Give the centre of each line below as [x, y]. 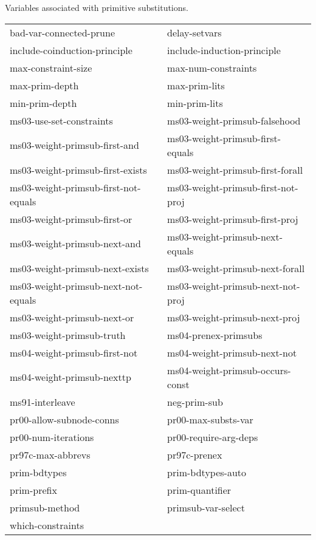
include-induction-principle [224, 50]
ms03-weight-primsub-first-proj [233, 219]
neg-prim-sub [195, 402]
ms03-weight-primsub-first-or [71, 219]
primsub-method [45, 507]
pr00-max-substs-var [210, 419]
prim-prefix [33, 490]
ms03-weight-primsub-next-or [72, 317]
